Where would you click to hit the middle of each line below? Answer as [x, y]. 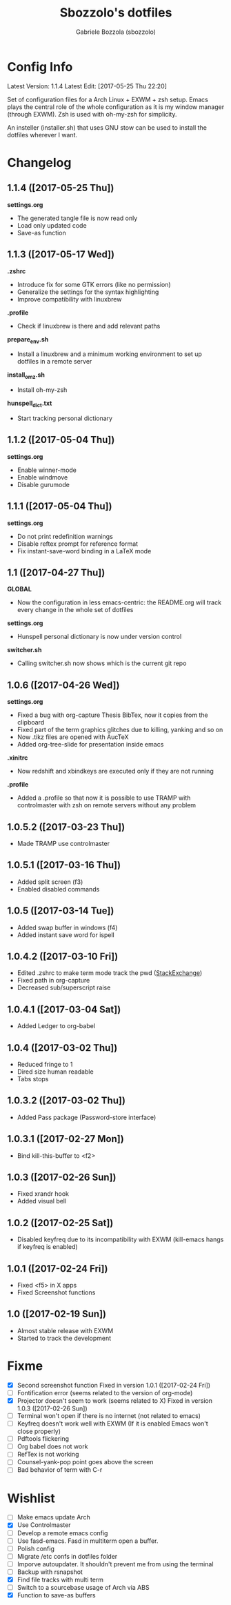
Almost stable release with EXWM [65, 1330]
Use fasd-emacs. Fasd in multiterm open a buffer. [88, 1541]
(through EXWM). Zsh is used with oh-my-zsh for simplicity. [92, 114]
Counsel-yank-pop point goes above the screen [85, 1462]
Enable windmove [42, 477]
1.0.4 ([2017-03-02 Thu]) [62, 1048]
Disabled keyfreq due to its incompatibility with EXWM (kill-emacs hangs [120, 1239]
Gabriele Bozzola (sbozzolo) [116, 32]
